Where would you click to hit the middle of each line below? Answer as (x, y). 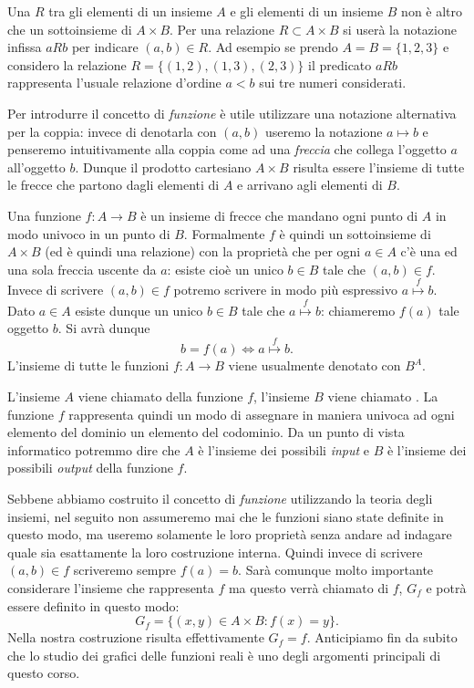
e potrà (446, 588)
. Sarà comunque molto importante (336, 570)
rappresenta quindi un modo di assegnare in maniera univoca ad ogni (262, 414)
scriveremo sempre (124, 570)
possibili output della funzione (90, 468)
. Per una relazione (222, 29)
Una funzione (44, 215)
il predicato (340, 64)
